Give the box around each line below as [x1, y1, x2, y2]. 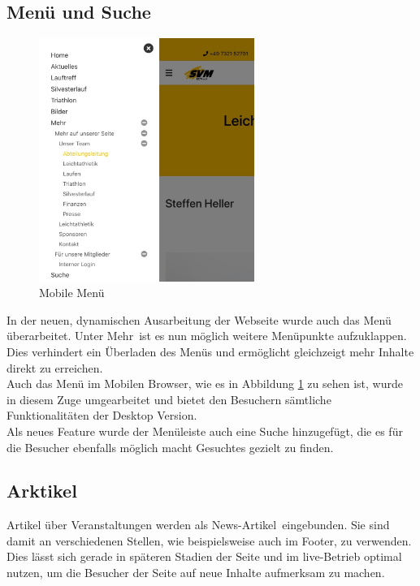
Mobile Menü [39, 284, 105, 301]
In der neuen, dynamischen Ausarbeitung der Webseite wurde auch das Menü [6, 311, 392, 328]
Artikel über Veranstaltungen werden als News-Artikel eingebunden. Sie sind [6, 516, 390, 533]
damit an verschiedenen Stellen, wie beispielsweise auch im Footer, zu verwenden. [6, 532, 412, 549]
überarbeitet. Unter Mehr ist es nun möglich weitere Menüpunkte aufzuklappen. [6, 327, 407, 344]
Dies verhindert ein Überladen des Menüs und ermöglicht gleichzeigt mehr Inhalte [6, 343, 414, 360]
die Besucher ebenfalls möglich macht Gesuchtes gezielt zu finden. [6, 438, 334, 455]
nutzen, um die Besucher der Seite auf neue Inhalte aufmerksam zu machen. [6, 564, 385, 581]
